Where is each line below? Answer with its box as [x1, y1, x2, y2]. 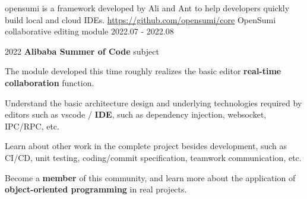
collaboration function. [5, 76, 94, 89]
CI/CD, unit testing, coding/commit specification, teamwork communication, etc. [5, 151, 302, 163]
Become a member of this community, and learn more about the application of [5, 171, 296, 184]
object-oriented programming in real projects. [5, 183, 187, 195]
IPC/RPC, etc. [5, 119, 59, 132]
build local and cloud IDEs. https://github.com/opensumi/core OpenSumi [5, 13, 276, 26]
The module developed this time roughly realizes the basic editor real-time [5, 65, 281, 77]
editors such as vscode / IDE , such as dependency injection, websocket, [5, 108, 267, 121]
